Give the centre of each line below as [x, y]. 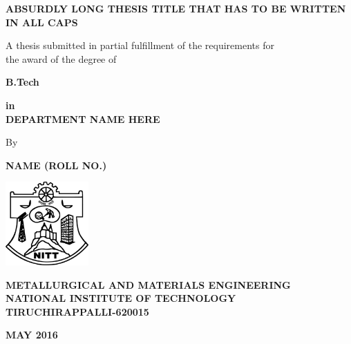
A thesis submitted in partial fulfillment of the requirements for [140, 45]
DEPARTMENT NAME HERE [83, 118]
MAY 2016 [32, 335]
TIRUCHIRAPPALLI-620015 [77, 311]
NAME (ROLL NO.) [56, 165]
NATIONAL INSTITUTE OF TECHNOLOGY [121, 298]
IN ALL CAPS [42, 22]
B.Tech [22, 82]
